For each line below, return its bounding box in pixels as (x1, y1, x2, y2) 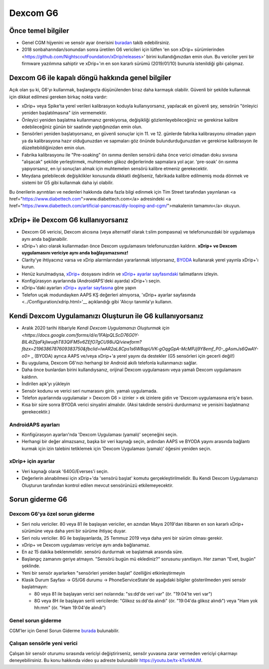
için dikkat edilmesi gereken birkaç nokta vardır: (9, 94, 108, 100)
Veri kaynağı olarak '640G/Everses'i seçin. (21, 468, 109, 474)
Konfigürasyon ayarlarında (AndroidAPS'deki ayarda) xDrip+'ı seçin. (21, 278, 161, 284)
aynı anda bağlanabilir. (21, 236, 68, 242)
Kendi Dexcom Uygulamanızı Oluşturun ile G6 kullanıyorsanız (9, 312, 204, 320)
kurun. (21, 264, 35, 270)
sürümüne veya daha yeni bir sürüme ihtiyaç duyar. (21, 528, 127, 534)
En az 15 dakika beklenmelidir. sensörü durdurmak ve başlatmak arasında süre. (21, 549, 184, 555)
